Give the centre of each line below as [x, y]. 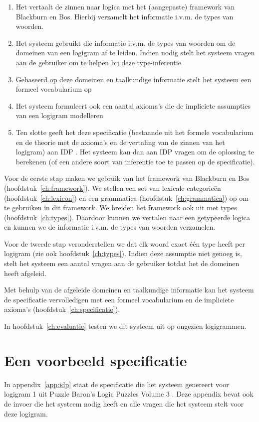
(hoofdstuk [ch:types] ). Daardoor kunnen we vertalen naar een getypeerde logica [127, 217]
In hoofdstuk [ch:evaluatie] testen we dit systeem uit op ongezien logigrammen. [125, 326]
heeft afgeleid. [25, 273]
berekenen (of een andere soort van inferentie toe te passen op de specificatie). [135, 161]
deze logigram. [26, 413]
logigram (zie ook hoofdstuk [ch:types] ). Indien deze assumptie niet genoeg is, [123, 253]
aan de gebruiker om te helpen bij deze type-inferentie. [99, 62]
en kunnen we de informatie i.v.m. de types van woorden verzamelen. [110, 227]
